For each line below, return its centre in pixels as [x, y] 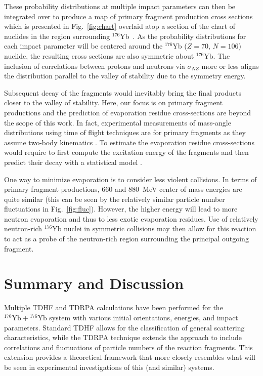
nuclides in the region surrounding [57, 36]
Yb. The [217, 55]
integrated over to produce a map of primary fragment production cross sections [128, 16]
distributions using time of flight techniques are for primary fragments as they [125, 132]
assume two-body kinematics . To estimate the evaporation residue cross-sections [129, 142]
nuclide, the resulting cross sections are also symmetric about [99, 55]
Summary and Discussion [94, 283]
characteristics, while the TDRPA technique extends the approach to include [123, 337]
